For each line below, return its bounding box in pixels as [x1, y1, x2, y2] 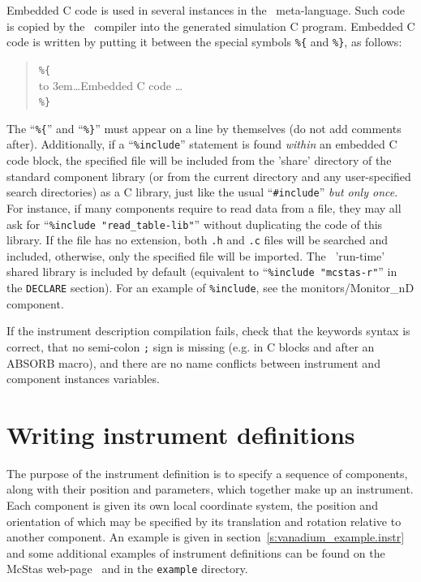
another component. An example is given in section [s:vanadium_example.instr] [6, 528, 405, 545]
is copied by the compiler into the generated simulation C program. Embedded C [6, 17, 415, 34]
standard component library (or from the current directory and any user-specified [6, 167, 411, 184]
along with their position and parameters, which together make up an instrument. [6, 481, 414, 498]
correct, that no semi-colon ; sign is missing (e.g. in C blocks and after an [6, 338, 375, 355]
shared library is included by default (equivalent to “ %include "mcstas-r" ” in [6, 263, 397, 280]
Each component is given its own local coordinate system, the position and [6, 497, 378, 514]
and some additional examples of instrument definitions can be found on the [6, 544, 385, 561]
